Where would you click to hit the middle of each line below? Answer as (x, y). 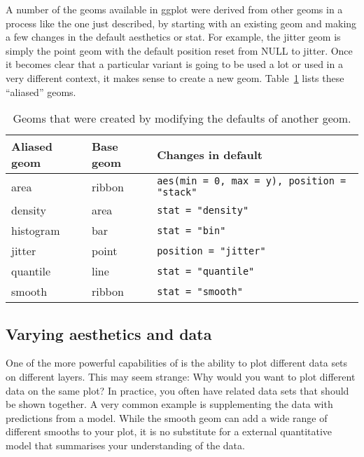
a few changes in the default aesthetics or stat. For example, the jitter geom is (173, 37)
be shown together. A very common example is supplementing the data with (169, 404)
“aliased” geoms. (41, 91)
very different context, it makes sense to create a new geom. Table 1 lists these (175, 77)
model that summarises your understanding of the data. (125, 445)
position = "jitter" (211, 251)
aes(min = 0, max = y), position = (252, 181)
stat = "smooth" (200, 291)
